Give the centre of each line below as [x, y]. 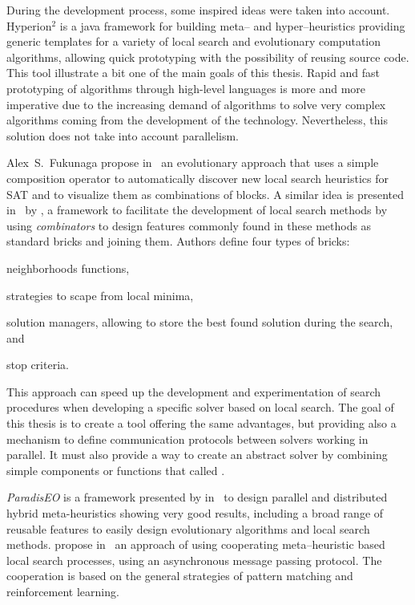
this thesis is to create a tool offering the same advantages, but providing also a [201, 423]
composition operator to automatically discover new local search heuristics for [197, 178]
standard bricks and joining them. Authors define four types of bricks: [178, 241]
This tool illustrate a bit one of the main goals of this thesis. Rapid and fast [193, 73]
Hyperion [29, 25]
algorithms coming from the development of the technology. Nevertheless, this [197, 120]
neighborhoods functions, [68, 268]
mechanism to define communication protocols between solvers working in [187, 439]
